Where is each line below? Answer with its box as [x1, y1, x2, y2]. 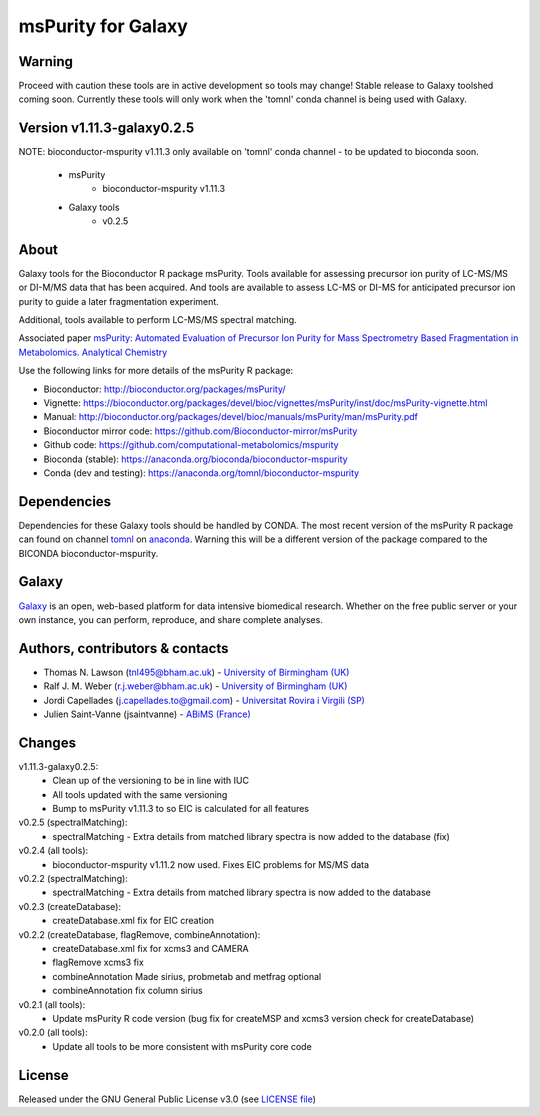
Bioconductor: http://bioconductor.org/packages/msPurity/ [43, 383, 286, 395]
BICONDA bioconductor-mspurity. [18, 547, 159, 559]
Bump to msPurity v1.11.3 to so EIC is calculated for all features [52, 803, 310, 815]
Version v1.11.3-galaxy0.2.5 [18, 120, 195, 137]
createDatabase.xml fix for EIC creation [52, 915, 215, 927]
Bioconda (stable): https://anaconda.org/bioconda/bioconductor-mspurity [43, 453, 349, 465]
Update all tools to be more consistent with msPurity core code [52, 1040, 312, 1052]
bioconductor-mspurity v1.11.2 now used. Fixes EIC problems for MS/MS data [52, 858, 370, 870]
